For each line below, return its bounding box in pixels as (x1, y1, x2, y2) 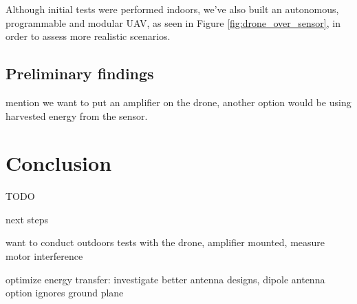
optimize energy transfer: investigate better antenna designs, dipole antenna (6, 272, 325, 286)
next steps (6, 212, 48, 226)
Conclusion (6, 149, 112, 177)
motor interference (6, 249, 83, 263)
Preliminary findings (6, 63, 154, 84)
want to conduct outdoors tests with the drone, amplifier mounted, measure (6, 235, 325, 250)
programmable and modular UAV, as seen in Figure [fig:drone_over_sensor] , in (6, 15, 340, 30)
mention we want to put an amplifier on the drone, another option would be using (6, 94, 351, 109)
